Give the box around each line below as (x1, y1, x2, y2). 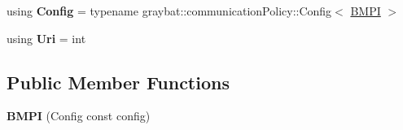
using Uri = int (7, 29, 86, 46)
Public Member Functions (7, 69, 230, 94)
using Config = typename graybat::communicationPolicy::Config (7, 2, 332, 19)
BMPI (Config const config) (7, 107, 151, 124)
